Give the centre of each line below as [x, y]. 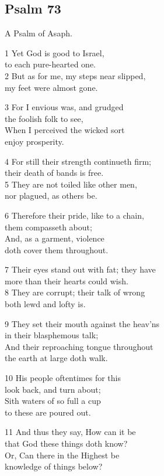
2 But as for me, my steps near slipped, [75, 75]
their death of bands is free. [54, 173]
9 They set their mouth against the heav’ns [82, 323]
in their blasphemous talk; [52, 335]
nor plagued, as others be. [51, 195]
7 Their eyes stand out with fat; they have [80, 269]
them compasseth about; [48, 227]
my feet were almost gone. [51, 87]
